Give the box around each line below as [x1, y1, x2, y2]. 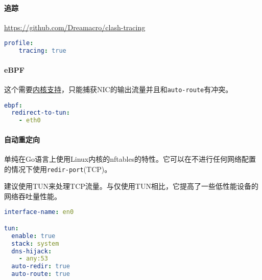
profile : [4, 39, 34, 47]
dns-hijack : [11, 247, 52, 255]
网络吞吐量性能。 [4, 190, 61, 201]
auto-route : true [11, 270, 70, 278]
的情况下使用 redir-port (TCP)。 [4, 163, 112, 174]
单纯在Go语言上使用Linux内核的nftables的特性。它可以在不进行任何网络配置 [4, 154, 256, 164]
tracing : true [18, 47, 66, 55]
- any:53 [18, 255, 48, 263]
